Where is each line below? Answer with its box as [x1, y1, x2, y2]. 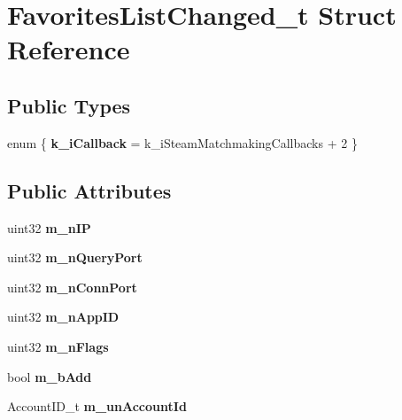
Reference [7, 31, 130, 67]
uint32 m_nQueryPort [7, 248, 143, 267]
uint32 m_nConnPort [7, 277, 137, 296]
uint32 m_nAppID [7, 307, 120, 326]
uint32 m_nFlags [7, 337, 109, 355]
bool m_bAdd [7, 367, 92, 385]
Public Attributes [7, 176, 172, 204]
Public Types [7, 91, 131, 119]
